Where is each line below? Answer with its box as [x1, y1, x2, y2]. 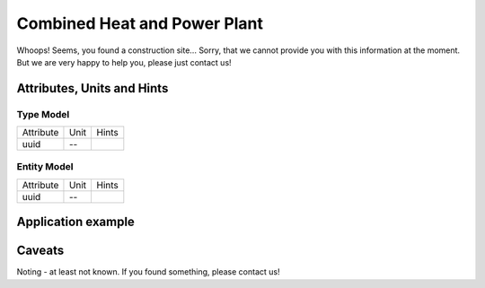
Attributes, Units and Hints [16, 81, 169, 96]
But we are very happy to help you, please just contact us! [16, 57, 233, 67]
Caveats [16, 243, 65, 258]
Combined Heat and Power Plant [16, 13, 264, 33]
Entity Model [16, 161, 74, 173]
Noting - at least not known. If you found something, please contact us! [16, 266, 280, 277]
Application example [16, 214, 135, 230]
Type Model [16, 108, 70, 120]
